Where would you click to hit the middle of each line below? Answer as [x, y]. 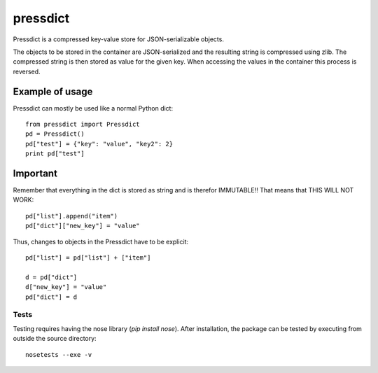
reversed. [27, 71]
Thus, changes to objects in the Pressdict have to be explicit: [101, 241]
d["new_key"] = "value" [66, 287]
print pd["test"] [55, 154]
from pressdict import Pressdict [83, 125]
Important [35, 174]
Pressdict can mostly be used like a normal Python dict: [93, 108]
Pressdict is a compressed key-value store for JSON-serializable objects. [118, 39]
